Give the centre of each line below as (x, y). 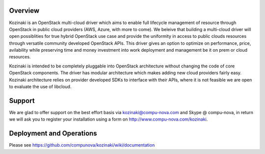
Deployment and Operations (53, 134)
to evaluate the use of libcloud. (40, 87)
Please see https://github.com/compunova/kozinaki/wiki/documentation (82, 145)
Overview (24, 11)
